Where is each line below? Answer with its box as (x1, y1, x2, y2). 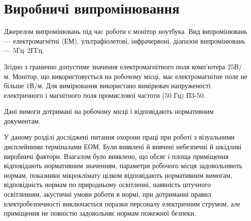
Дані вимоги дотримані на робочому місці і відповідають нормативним (4, 106, 214, 116)
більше (4, 80, 24, 91)
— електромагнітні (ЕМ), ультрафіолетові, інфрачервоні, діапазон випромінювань (4, 35, 245, 46)
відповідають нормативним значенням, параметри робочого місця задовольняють (4, 160, 242, 171)
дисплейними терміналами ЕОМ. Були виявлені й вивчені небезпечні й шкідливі (4, 142, 242, 152)
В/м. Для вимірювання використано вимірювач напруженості (30, 80, 211, 91)
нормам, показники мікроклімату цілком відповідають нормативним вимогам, (4, 170, 233, 180)
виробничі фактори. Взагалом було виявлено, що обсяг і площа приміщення (4, 151, 229, 161)
